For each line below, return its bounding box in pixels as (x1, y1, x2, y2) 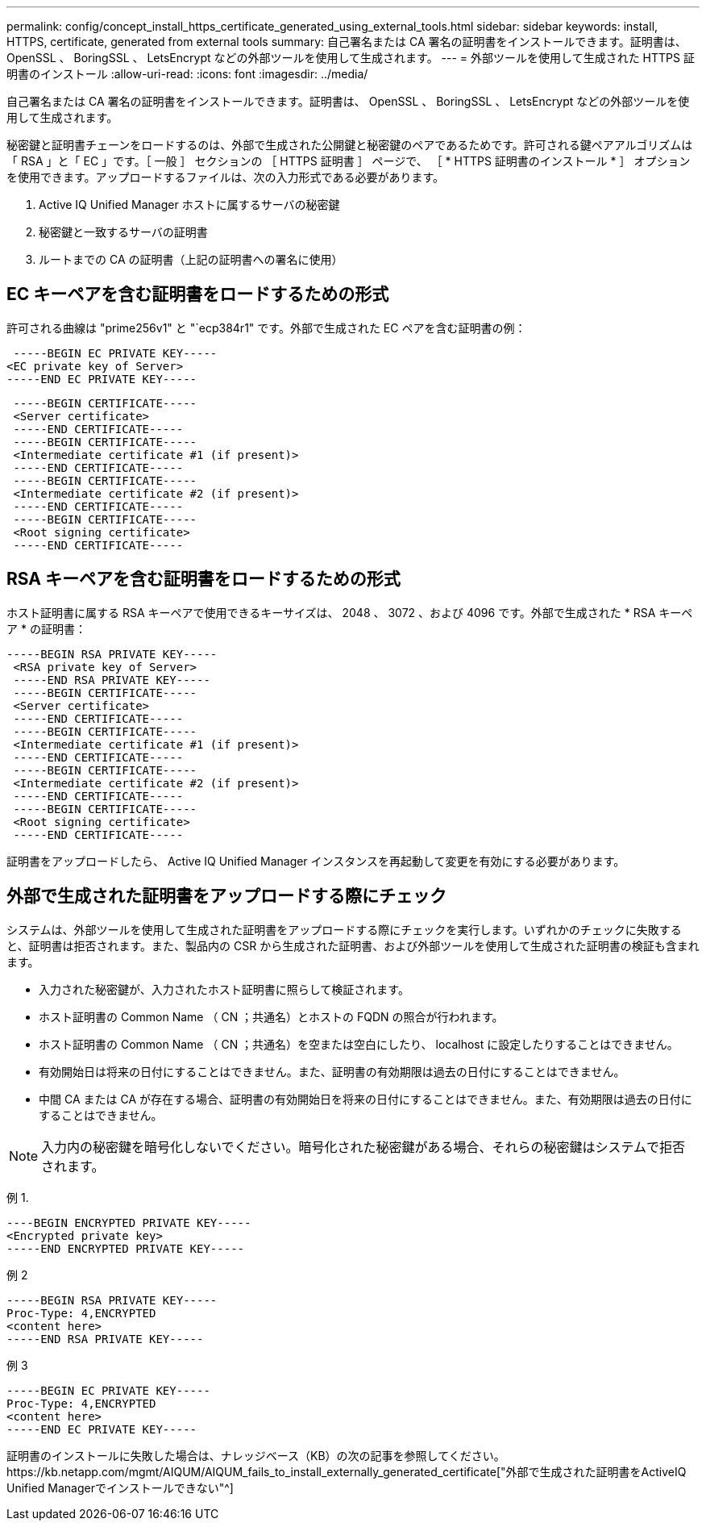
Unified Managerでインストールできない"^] (6, 1480, 234, 1495)
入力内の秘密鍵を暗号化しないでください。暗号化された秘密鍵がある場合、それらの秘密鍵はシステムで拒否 (41, 1138, 686, 1155)
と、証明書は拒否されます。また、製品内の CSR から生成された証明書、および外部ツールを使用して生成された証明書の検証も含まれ (6, 938, 700, 953)
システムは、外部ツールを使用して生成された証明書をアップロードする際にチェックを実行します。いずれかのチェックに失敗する (6, 922, 682, 937)
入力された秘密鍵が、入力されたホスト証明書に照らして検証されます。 (39, 982, 409, 996)
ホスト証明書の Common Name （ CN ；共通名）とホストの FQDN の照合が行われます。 (39, 1009, 504, 1024)
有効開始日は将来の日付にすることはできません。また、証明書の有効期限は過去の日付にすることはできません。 (39, 1064, 625, 1078)
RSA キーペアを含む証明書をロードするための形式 (6, 569, 401, 590)
